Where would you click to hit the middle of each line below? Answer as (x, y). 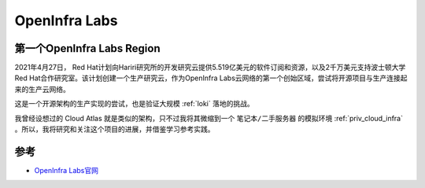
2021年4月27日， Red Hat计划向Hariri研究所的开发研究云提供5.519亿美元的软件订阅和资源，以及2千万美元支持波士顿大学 (210, 68)
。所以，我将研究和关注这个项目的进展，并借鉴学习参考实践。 (115, 129)
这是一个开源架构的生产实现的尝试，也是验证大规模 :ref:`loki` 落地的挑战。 (135, 104)
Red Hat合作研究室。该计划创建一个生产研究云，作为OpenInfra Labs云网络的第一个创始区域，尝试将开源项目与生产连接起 (211, 78)
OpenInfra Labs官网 (66, 170)
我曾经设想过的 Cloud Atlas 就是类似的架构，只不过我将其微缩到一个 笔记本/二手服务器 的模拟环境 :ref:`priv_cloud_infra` (209, 118)
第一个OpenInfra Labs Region (87, 48)
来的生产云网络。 (42, 89)
